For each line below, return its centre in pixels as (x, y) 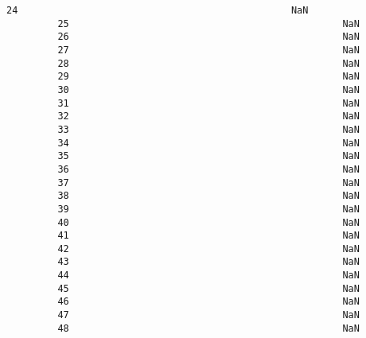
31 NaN (208, 103)
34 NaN (208, 143)
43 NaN (208, 262)
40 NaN (208, 222)
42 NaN (208, 249)
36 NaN (208, 169)
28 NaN (208, 63)
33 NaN (208, 129)
